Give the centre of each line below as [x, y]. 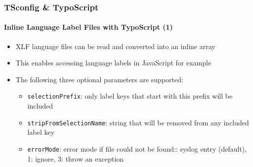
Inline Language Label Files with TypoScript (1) [88, 27]
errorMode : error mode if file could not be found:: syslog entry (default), [137, 148]
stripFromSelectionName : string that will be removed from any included [138, 122]
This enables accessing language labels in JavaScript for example [113, 63]
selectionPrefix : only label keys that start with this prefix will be [130, 96]
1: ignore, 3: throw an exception [76, 158]
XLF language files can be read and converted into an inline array [115, 46]
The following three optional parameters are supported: [99, 79]
